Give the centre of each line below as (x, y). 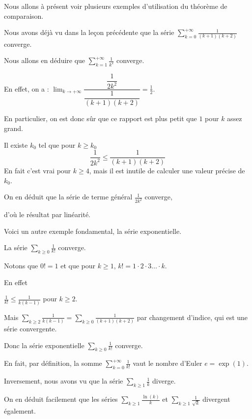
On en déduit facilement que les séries (61, 399)
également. (20, 411)
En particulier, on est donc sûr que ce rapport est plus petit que (100, 118)
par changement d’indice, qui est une (192, 317)
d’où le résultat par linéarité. (47, 214)
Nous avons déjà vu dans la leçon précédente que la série (89, 32)
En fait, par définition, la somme (53, 363)
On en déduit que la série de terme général (68, 197)
